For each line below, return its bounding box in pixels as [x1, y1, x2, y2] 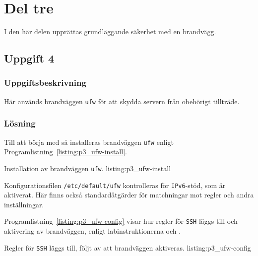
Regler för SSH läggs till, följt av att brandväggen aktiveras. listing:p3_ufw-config [4, 242, 251, 253]
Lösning [4, 117, 36, 129]
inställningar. [4, 199, 44, 209]
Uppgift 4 [4, 51, 55, 66]
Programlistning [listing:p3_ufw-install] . [4, 146, 127, 157]
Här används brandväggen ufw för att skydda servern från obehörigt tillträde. [4, 96, 240, 106]
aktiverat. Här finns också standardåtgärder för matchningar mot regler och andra [4, 190, 254, 200]
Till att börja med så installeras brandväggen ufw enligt [4, 136, 174, 147]
